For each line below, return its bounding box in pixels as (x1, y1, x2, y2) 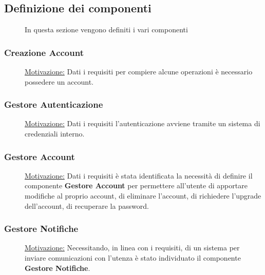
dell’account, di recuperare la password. (25, 200, 149, 211)
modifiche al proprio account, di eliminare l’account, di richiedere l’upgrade (25, 190, 261, 201)
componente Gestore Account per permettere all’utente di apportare (25, 180, 248, 191)
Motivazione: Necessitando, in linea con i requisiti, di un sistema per (25, 242, 240, 253)
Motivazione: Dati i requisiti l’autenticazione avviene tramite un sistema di (25, 118, 260, 129)
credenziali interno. (25, 128, 85, 139)
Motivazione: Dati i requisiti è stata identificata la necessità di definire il (25, 170, 253, 181)
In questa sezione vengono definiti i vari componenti (25, 24, 188, 35)
